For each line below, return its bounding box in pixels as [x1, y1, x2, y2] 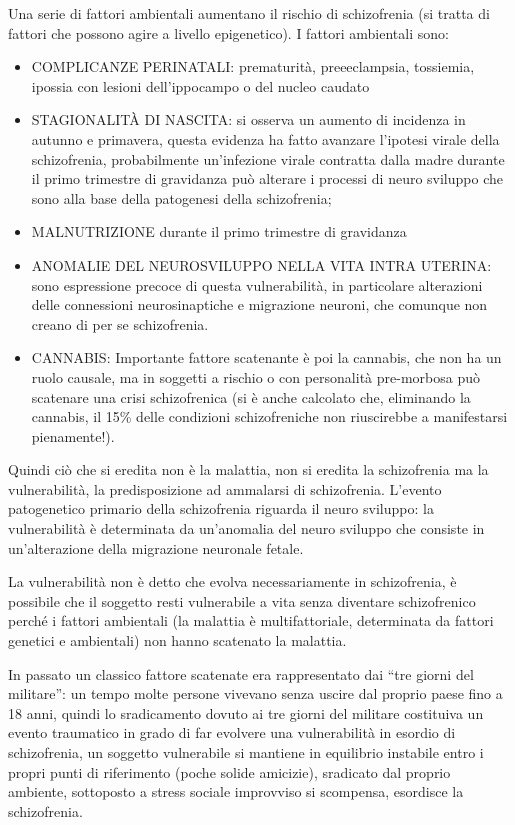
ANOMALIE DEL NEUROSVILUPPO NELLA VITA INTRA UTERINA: [31, 254, 492, 275]
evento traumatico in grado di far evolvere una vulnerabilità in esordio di [8, 722, 456, 743]
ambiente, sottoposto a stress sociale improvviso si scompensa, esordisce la [8, 781, 464, 802]
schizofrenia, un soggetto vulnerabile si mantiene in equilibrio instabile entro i [8, 742, 484, 762]
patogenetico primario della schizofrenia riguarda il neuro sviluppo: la [8, 498, 434, 519]
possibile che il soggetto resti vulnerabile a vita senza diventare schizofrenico [8, 590, 476, 611]
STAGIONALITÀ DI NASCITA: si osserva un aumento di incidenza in [31, 109, 466, 130]
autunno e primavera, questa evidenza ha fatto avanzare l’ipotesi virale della [31, 128, 500, 149]
